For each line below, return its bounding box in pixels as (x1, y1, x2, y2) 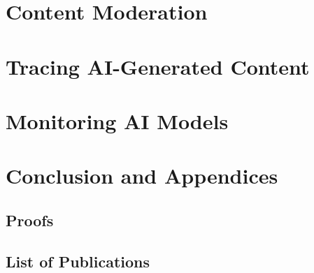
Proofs (6, 209, 54, 230)
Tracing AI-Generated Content (6, 52, 310, 80)
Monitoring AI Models (6, 106, 229, 135)
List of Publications (6, 250, 150, 272)
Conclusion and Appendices (6, 161, 278, 190)
